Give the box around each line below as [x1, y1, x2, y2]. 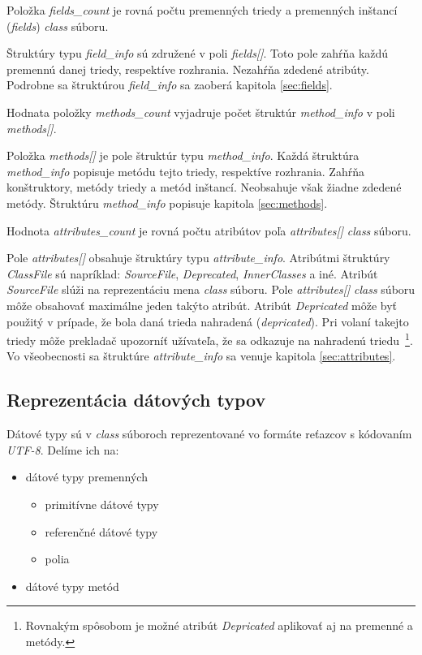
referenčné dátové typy [45, 523, 158, 540]
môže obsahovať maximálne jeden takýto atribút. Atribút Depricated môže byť [6, 296, 398, 313]
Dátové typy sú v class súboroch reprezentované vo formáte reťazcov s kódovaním [6, 425, 412, 442]
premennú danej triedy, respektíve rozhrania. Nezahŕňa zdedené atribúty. [6, 60, 369, 77]
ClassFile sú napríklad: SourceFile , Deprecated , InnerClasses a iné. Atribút [6, 265, 378, 282]
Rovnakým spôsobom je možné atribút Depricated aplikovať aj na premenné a [25, 617, 413, 634]
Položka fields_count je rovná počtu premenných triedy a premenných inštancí [6, 2, 398, 18]
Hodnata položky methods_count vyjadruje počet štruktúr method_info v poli [6, 103, 395, 120]
